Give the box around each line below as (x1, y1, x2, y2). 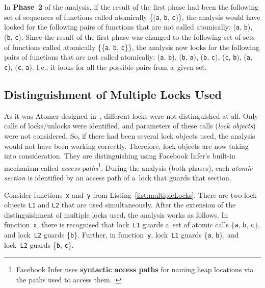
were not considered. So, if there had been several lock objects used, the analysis (4, 130, 255, 141)
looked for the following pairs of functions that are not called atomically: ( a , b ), (4, 21, 253, 32)
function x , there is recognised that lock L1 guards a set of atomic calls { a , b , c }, (4, 219, 260, 230)
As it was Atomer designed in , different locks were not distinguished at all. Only (4, 110, 258, 121)
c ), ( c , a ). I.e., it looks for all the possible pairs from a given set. (4, 61, 207, 72)
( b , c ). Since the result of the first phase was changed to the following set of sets (4, 31, 255, 42)
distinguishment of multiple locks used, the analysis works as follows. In (4, 209, 228, 220)
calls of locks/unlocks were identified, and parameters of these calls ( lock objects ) (4, 120, 256, 131)
